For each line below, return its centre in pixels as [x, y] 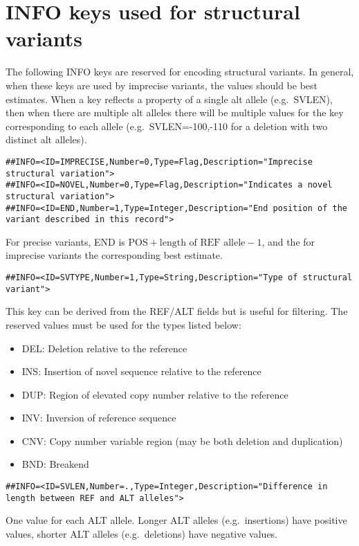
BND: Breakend [55, 464]
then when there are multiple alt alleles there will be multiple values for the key [175, 112]
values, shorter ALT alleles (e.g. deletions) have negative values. [142, 533]
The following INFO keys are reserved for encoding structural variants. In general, [180, 72]
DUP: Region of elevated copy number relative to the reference [155, 394]
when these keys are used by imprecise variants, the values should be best [162, 85]
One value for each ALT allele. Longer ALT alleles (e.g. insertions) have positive [176, 520]
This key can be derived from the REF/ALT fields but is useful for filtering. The [177, 311]
